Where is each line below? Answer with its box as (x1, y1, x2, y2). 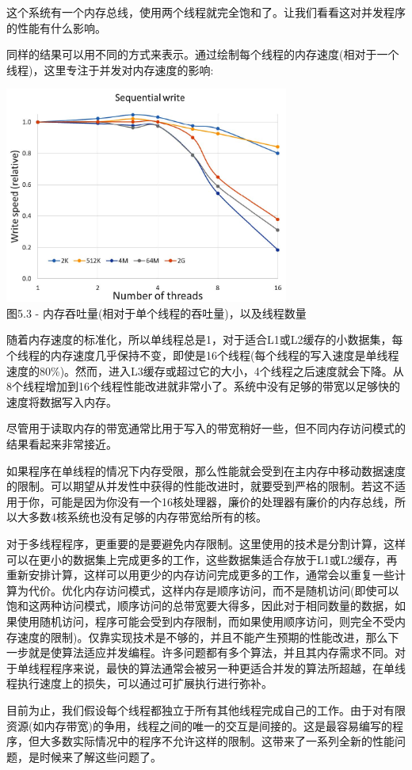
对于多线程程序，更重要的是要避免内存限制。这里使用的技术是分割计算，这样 (6, 536, 406, 552)
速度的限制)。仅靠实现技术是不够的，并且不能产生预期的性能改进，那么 (17, 628, 388, 645)
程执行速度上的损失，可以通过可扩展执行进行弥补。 (6, 675, 273, 692)
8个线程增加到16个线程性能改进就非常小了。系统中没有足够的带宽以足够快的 (6, 378, 400, 395)
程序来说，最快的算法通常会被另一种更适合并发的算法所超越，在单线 (50, 659, 406, 676)
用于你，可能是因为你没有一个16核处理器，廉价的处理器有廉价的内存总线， (6, 493, 395, 509)
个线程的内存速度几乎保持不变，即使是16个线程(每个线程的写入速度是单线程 (6, 347, 399, 364)
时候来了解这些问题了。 (39, 748, 162, 764)
